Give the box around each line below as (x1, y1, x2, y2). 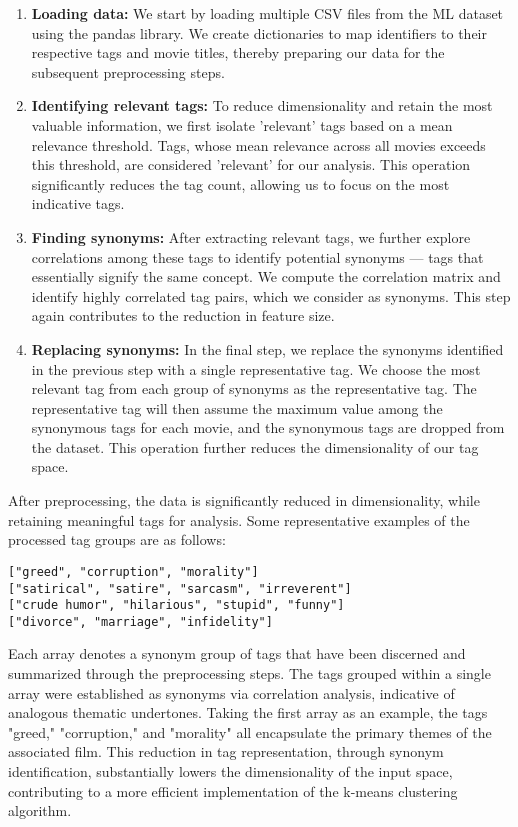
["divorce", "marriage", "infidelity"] (8, 614, 273, 629)
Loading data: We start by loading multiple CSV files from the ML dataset (31, 3, 504, 23)
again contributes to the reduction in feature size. (31, 305, 335, 326)
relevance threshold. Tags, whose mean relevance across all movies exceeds (31, 134, 486, 155)
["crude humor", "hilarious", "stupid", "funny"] (8, 598, 345, 613)
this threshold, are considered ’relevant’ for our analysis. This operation (31, 154, 471, 175)
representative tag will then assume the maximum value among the (31, 397, 443, 418)
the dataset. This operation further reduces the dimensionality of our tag (31, 436, 479, 457)
